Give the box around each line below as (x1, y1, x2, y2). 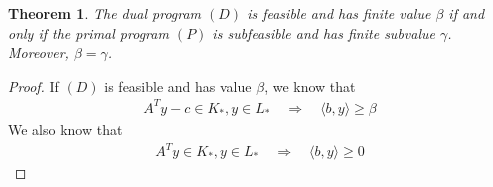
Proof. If (8, 75, 59, 96)
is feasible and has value (104, 75, 252, 96)
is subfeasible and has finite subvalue (212, 22, 435, 43)
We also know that (8, 118, 123, 139)
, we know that (264, 75, 356, 96)
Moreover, (8, 42, 69, 63)
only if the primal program (8, 22, 169, 43)
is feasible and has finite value (247, 3, 431, 23)
